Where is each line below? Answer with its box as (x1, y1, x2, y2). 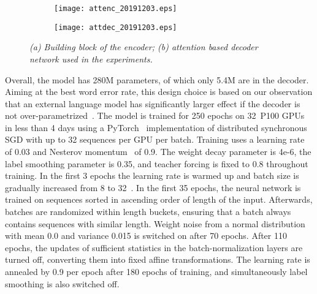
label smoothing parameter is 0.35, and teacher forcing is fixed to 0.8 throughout (5, 157, 308, 170)
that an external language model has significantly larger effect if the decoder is (5, 97, 300, 110)
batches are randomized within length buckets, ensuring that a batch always (5, 205, 291, 218)
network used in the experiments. (29, 52, 153, 65)
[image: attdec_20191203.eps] (54, 23, 177, 32)
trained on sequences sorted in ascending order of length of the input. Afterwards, (5, 193, 313, 206)
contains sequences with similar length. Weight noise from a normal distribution (5, 217, 305, 230)
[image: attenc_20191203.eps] (54, 4, 177, 13)
